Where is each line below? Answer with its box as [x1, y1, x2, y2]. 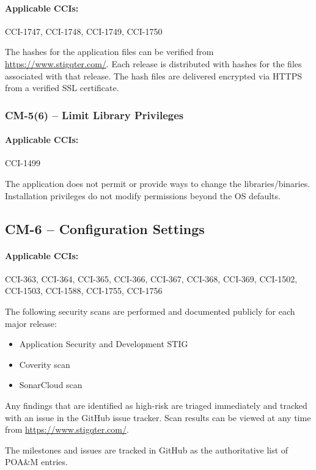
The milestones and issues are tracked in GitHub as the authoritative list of [5, 443, 288, 456]
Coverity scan [19, 358, 70, 370]
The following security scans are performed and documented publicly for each [5, 304, 295, 317]
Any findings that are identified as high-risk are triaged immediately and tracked [5, 398, 307, 411]
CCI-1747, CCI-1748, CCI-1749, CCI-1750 [5, 24, 163, 37]
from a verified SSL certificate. [5, 81, 119, 94]
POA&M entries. [5, 455, 68, 468]
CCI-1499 [5, 156, 40, 169]
